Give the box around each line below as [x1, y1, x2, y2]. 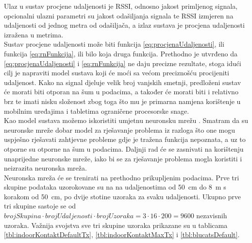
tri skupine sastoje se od [4, 201, 76, 211]
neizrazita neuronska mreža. [4, 163, 87, 173]
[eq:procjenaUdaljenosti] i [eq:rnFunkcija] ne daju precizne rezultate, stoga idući [4, 58, 241, 68]
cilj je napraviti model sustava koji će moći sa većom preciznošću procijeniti [4, 68, 229, 78]
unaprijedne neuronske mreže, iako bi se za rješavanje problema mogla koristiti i [4, 153, 242, 163]
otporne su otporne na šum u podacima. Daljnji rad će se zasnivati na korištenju [4, 143, 244, 154]
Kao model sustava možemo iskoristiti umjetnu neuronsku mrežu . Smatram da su [4, 115, 249, 125]
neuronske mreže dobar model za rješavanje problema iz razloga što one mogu [4, 124, 235, 135]
